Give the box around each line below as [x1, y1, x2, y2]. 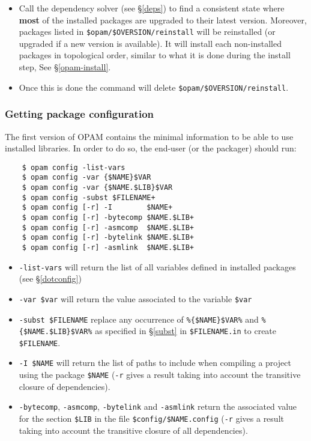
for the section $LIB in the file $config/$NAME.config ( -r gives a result [19, 412, 284, 425]
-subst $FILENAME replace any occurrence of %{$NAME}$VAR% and [19, 312, 259, 325]
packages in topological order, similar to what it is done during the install [19, 49, 291, 61]
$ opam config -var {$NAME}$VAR [22, 173, 151, 182]
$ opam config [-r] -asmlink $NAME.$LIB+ [22, 243, 194, 252]
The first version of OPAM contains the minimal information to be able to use [5, 130, 294, 142]
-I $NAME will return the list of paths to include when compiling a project [19, 356, 291, 369]
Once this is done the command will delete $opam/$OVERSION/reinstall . [19, 81, 289, 93]
